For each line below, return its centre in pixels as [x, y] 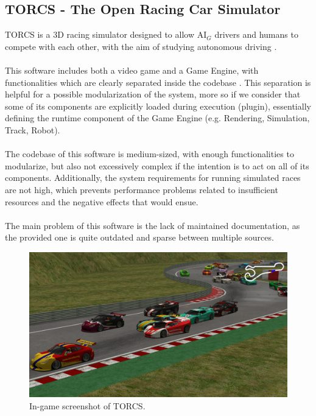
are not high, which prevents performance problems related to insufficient [142, 189]
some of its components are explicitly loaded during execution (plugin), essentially [158, 106]
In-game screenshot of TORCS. [87, 405]
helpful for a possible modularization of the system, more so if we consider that [153, 94]
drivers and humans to [256, 34]
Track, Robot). [33, 129]
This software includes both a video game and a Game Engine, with [132, 70]
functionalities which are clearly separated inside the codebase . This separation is [158, 82]
